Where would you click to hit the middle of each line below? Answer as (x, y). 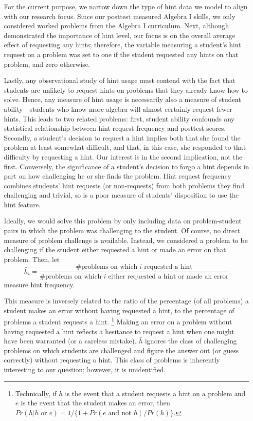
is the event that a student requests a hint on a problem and (155, 393)
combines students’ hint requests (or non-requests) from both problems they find (124, 185)
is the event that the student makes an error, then (95, 403)
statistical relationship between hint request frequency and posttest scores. (115, 128)
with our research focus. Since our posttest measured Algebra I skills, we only (120, 16)
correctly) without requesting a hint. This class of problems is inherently (112, 360)
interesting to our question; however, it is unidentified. (85, 369)
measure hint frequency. (39, 284)
